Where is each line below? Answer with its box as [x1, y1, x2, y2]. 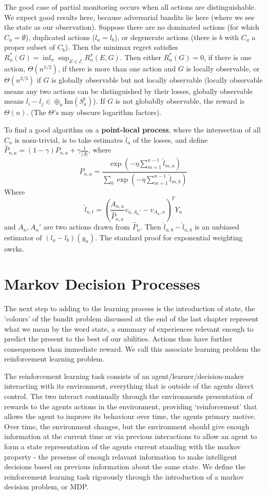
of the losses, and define [132, 134, 208, 145]
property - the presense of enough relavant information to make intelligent [4, 451, 237, 462]
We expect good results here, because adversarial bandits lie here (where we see [4, 11, 255, 22]
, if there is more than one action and [58, 63, 176, 73]
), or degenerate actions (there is [115, 31, 217, 42]
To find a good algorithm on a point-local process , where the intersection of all [4, 124, 261, 135]
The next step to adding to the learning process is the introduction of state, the [4, 303, 255, 314]
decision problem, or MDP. [4, 481, 89, 492]
